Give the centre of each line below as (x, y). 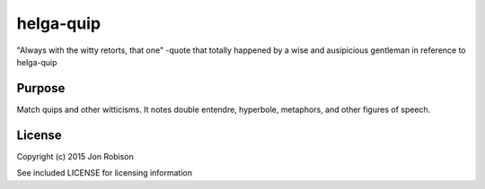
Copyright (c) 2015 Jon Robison (75, 156)
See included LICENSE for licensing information (105, 173)
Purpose (41, 88)
